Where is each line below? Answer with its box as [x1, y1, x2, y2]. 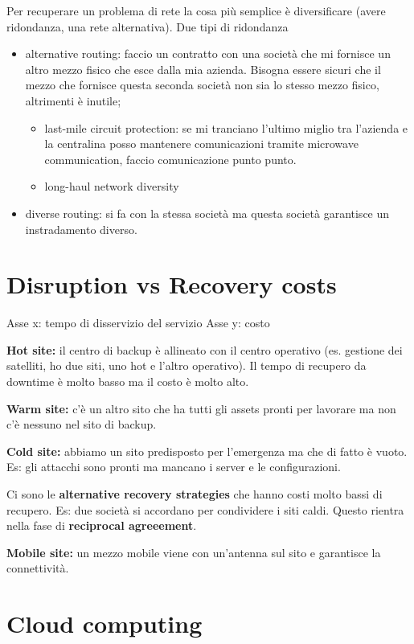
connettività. [6, 560, 69, 576]
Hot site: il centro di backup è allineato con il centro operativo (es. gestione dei [6, 341, 403, 358]
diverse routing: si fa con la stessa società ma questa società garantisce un [25, 204, 390, 221]
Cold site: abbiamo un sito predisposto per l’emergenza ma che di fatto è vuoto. [6, 442, 408, 459]
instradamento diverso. [25, 220, 137, 237]
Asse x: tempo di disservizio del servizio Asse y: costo [6, 314, 270, 331]
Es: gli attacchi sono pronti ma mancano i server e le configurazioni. [6, 458, 341, 475]
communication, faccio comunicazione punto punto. [44, 150, 297, 167]
